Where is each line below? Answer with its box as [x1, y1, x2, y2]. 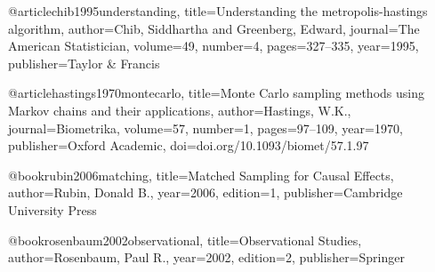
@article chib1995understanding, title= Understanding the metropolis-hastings [8, 2, 428, 20]
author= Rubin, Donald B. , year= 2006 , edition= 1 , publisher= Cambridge [8, 183, 403, 202]
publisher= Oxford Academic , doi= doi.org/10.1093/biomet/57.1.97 [8, 136, 369, 155]
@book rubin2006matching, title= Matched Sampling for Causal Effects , [8, 165, 394, 184]
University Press [8, 200, 97, 219]
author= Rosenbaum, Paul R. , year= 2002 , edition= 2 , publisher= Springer [8, 248, 405, 267]
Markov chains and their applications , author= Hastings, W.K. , [8, 100, 351, 119]
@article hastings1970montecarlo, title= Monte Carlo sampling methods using [8, 84, 424, 102]
